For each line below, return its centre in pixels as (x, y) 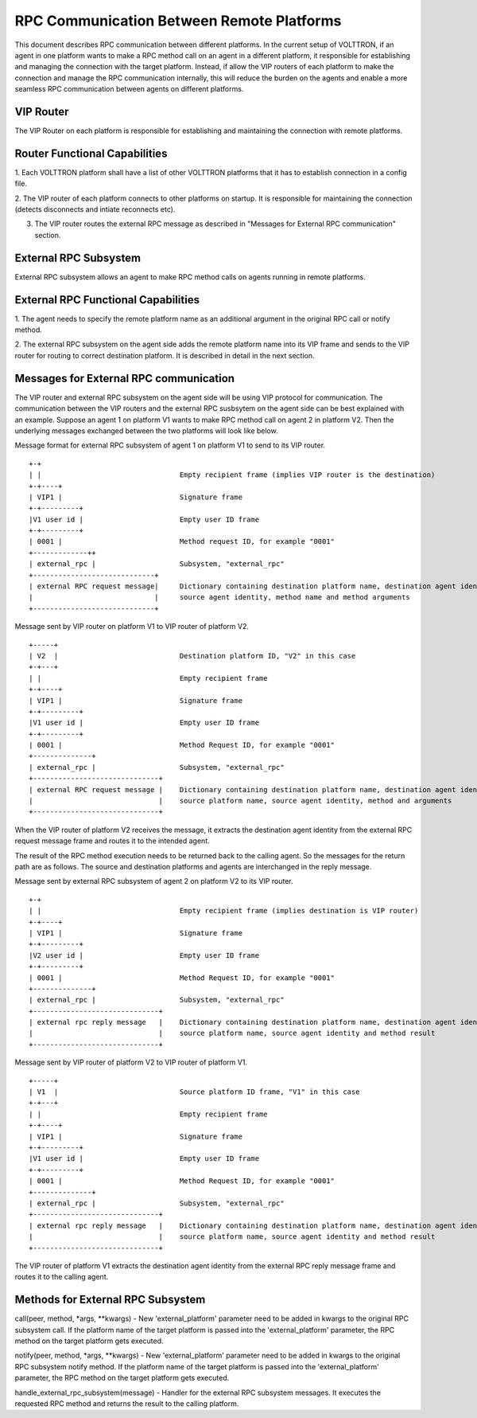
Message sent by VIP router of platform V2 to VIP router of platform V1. (131, 1062)
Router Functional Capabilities (91, 153)
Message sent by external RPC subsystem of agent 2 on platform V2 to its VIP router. (154, 881)
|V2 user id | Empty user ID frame (144, 955)
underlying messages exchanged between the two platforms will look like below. (146, 431)
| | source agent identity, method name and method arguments (220, 598)
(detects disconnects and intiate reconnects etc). (95, 209)
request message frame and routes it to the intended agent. (112, 841)
